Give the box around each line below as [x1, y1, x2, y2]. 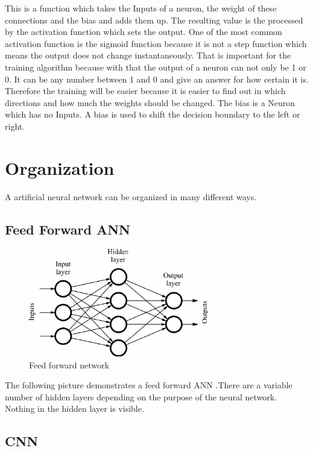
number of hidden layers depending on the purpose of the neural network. [5, 390, 277, 403]
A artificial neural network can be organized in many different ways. [5, 190, 257, 203]
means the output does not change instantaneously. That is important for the [5, 49, 291, 61]
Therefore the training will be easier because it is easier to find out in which [5, 84, 286, 97]
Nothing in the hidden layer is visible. [5, 402, 144, 415]
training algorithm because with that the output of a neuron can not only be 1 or [5, 60, 306, 73]
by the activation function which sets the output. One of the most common [5, 25, 282, 38]
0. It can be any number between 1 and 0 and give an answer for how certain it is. [5, 72, 309, 85]
